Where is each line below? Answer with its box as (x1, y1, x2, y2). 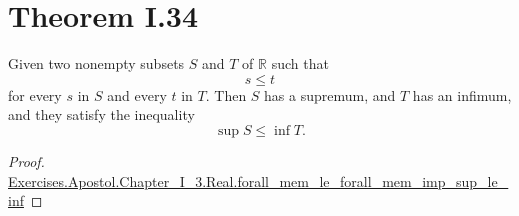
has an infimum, (412, 84, 512, 105)
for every (8, 84, 62, 105)
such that (271, 53, 329, 74)
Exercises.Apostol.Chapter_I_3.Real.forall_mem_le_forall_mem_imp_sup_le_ (8, 170, 509, 191)
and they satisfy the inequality (8, 104, 195, 125)
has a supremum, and (264, 84, 396, 105)
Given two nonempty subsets (8, 53, 185, 74)
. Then (205, 84, 247, 105)
